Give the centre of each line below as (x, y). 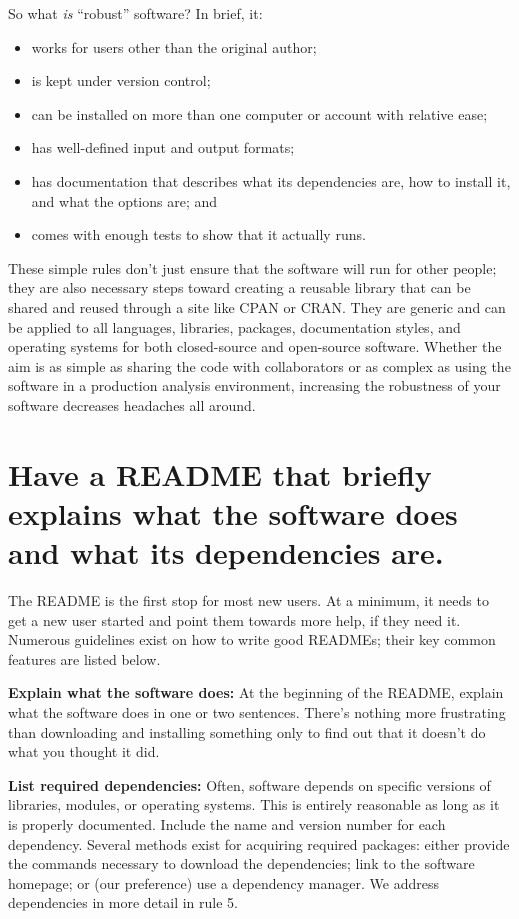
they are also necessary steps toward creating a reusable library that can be (239, 287)
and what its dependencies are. (226, 552)
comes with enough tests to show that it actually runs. (198, 234)
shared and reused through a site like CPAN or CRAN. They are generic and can (257, 306)
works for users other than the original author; (174, 46)
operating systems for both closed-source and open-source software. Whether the (255, 346)
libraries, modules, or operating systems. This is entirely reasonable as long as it (254, 804)
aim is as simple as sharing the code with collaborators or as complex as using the (259, 365)
